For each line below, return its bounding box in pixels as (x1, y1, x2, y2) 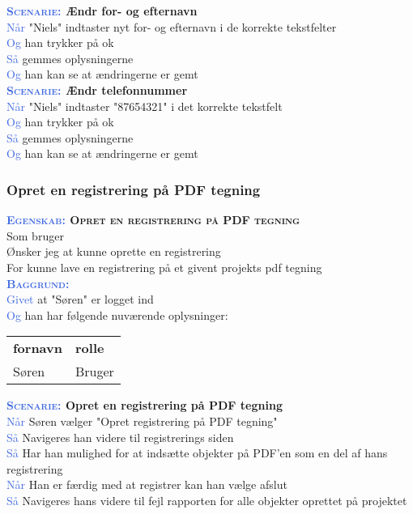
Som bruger (6, 227, 64, 244)
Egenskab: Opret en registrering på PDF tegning (6, 211, 300, 228)
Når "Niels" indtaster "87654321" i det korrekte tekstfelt (6, 97, 283, 114)
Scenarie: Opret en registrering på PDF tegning (6, 397, 283, 414)
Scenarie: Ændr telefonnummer (6, 81, 188, 98)
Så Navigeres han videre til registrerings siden (6, 428, 234, 445)
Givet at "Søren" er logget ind (6, 291, 154, 308)
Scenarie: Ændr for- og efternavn (6, 2, 198, 19)
